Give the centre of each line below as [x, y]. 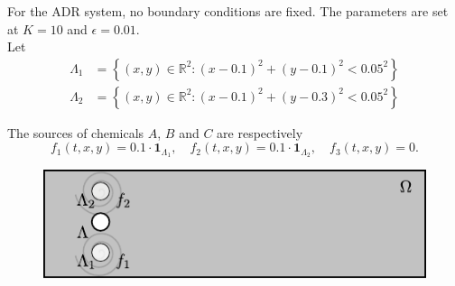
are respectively [260, 132]
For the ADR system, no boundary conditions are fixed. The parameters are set [228, 11]
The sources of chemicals [76, 132]
